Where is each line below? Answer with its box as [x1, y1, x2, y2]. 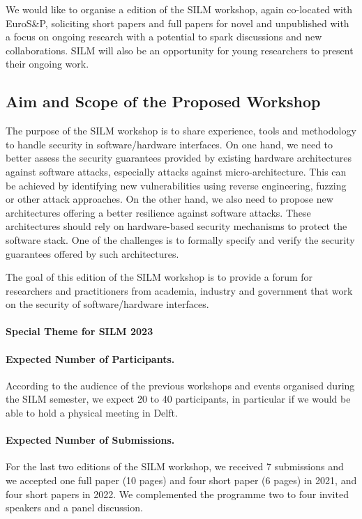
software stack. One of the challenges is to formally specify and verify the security [6, 232, 355, 247]
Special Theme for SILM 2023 [6, 324, 153, 339]
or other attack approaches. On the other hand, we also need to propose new [6, 192, 333, 206]
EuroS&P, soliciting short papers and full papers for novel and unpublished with [6, 15, 349, 30]
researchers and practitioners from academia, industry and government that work [6, 283, 353, 297]
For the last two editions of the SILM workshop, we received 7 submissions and [6, 459, 344, 474]
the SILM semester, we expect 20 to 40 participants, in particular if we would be [6, 392, 351, 406]
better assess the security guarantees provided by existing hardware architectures [6, 150, 352, 165]
